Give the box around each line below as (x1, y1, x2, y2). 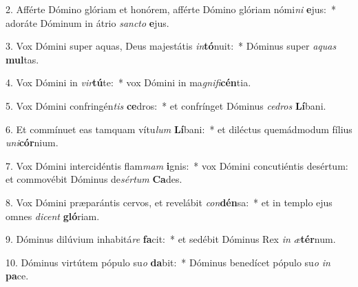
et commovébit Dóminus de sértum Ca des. (6, 172, 182, 186)
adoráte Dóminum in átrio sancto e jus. (6, 15, 169, 30)
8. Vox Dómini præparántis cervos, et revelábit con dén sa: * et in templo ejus (6, 195, 333, 209)
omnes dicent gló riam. (6, 208, 100, 223)
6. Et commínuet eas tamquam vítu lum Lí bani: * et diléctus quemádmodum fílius (6, 121, 352, 136)
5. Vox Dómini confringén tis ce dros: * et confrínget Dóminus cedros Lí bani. (6, 98, 326, 112)
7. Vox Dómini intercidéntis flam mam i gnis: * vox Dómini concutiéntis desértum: (6, 158, 348, 172)
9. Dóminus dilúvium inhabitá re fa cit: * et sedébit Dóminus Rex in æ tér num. (6, 232, 336, 246)
